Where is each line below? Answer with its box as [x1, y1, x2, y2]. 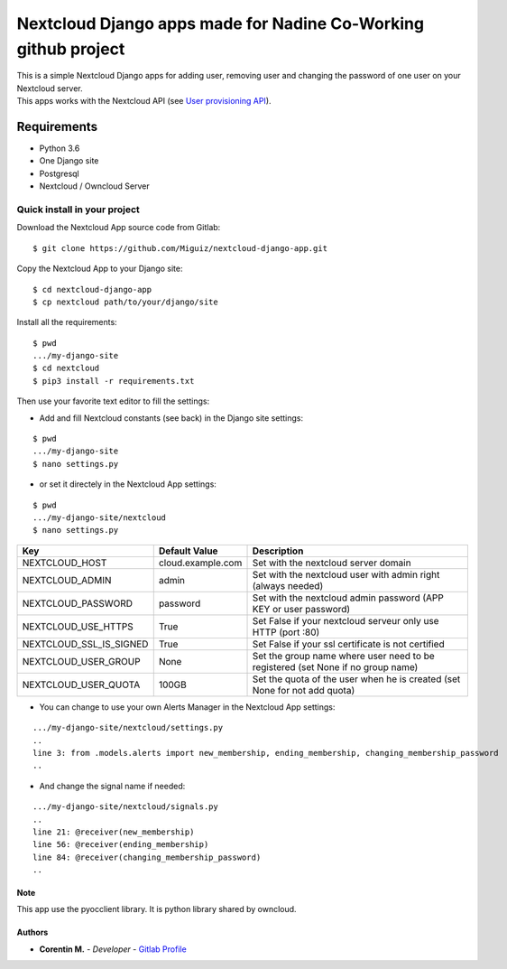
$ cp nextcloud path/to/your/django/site [32, 296, 218, 307]
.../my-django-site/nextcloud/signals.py [32, 802, 218, 812]
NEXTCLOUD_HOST [22, 556, 107, 569]
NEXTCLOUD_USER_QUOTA [22, 678, 141, 691]
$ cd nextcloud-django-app [32, 284, 152, 294]
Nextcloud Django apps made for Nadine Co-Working [16, 14, 424, 33]
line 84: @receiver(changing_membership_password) [32, 852, 262, 862]
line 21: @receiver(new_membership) [32, 826, 195, 837]
